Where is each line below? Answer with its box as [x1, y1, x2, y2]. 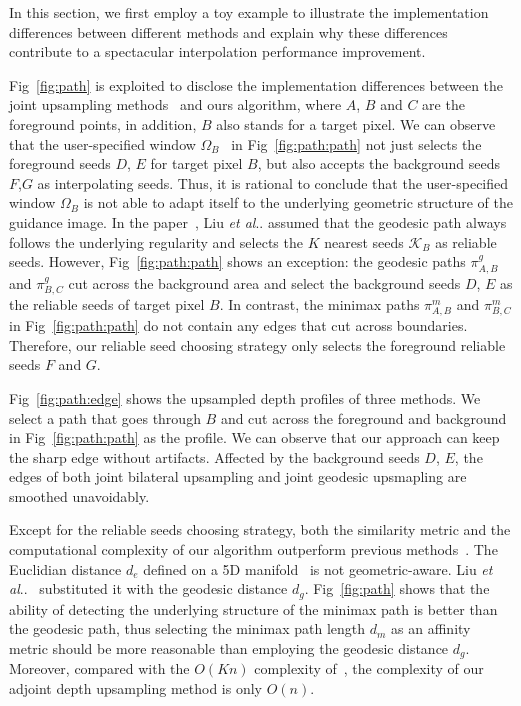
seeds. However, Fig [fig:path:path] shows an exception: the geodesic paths [9, 251, 466, 272]
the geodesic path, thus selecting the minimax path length [9, 618, 366, 639]
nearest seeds [324, 231, 404, 252]
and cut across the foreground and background [220, 407, 507, 428]
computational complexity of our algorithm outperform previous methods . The [9, 539, 498, 560]
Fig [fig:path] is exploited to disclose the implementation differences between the [9, 74, 504, 95]
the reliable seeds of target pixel [9, 293, 205, 314]
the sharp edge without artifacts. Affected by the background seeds [9, 446, 420, 467]
